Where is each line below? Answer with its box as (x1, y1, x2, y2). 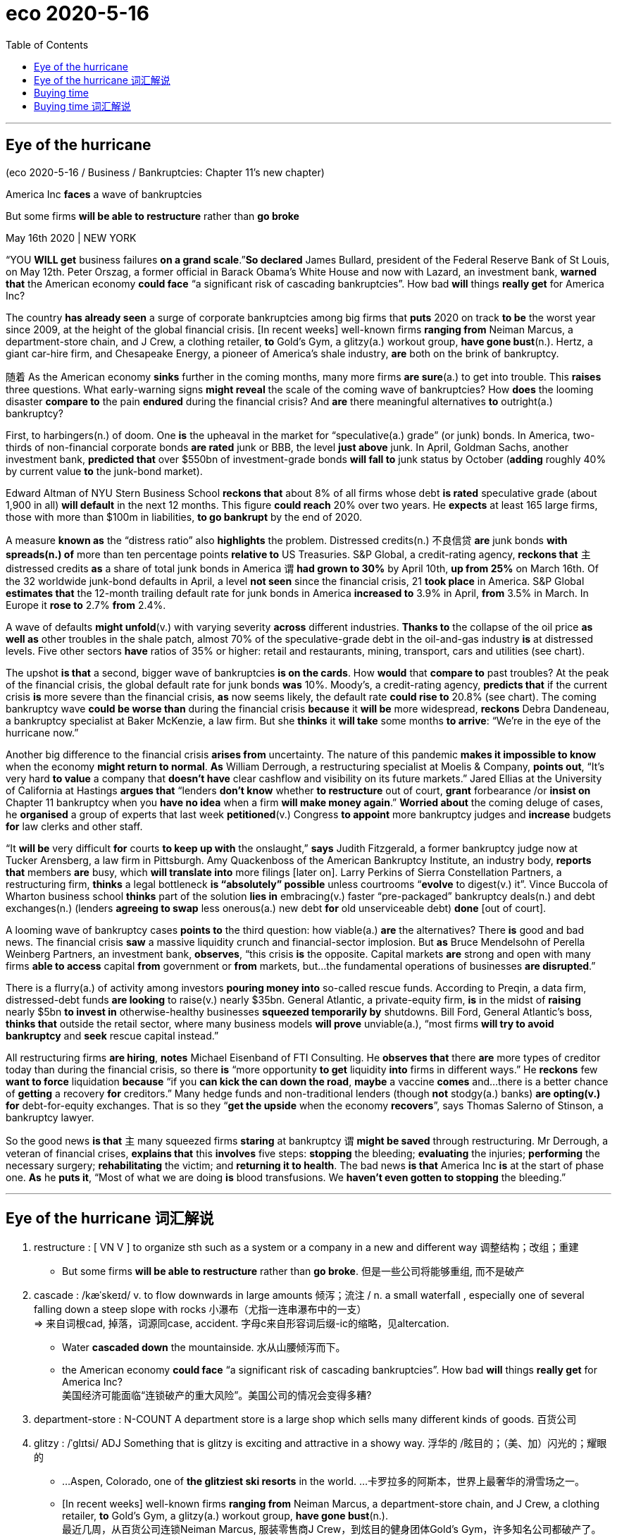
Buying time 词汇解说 (34, 99, 131, 112)
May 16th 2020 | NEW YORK (6, 231, 137, 244)
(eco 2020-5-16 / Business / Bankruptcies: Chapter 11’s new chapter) (6, 166, 325, 178)
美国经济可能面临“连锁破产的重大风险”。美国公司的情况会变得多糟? (62, 1389, 372, 1402)
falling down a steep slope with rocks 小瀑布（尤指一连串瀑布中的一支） (34, 1303, 367, 1316)
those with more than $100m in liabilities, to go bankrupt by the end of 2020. (6, 510, 362, 523)
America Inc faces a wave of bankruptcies (6, 187, 202, 200)
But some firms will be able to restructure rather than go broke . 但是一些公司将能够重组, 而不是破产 (62, 1265, 525, 1278)
